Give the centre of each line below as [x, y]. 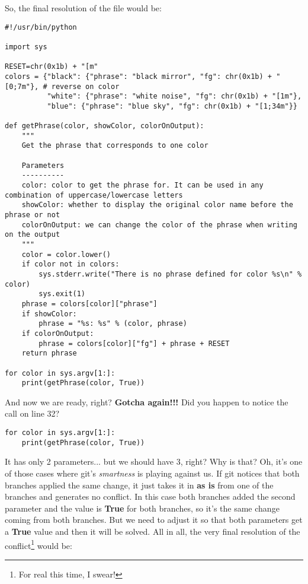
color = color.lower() [66, 254]
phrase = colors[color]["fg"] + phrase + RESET [134, 343]
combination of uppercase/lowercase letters [94, 195]
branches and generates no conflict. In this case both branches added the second [150, 496]
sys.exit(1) [62, 294]
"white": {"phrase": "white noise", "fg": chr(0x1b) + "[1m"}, [174, 96]
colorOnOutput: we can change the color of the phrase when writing [159, 225]
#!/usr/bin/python [41, 27]
